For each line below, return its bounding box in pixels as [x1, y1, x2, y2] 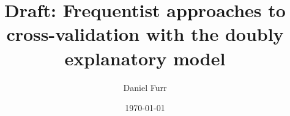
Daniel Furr [123, 81, 167, 93]
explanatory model [64, 45, 226, 70]
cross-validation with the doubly [6, 21, 284, 46]
